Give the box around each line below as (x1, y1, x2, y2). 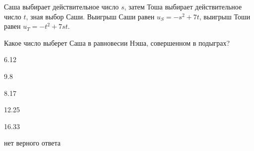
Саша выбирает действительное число (4, 1, 119, 11)
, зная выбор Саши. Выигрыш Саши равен (26, 11, 155, 21)
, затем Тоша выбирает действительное (124, 1, 242, 11)
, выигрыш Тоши (199, 11, 251, 21)
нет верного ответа (4, 138, 61, 148)
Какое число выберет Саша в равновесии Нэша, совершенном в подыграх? (4, 37, 230, 48)
